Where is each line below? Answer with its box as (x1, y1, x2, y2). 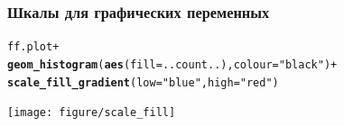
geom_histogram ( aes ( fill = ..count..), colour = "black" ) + (7, 58, 338, 71)
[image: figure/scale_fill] (7, 106, 176, 120)
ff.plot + (7, 40, 60, 54)
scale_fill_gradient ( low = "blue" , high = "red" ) (7, 76, 279, 89)
